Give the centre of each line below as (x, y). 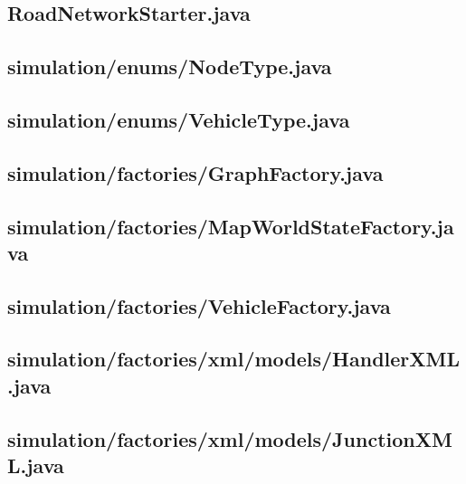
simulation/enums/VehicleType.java (179, 119)
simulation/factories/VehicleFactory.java (199, 305)
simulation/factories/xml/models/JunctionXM (230, 438)
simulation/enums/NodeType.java (170, 66)
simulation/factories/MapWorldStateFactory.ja (231, 226)
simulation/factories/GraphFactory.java (195, 172)
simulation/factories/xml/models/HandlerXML (234, 359)
